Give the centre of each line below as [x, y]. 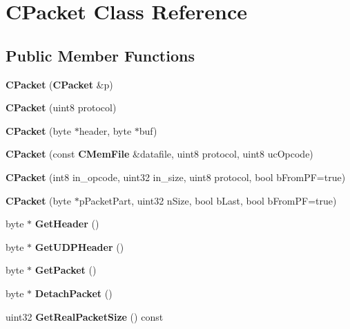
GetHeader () [67, 224]
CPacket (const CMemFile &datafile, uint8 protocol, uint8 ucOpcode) [159, 154]
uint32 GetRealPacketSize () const [85, 316]
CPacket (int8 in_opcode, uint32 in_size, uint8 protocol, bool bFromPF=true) [176, 177]
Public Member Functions [100, 55]
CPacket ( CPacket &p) [59, 84]
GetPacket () [66, 270]
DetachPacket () [74, 293]
